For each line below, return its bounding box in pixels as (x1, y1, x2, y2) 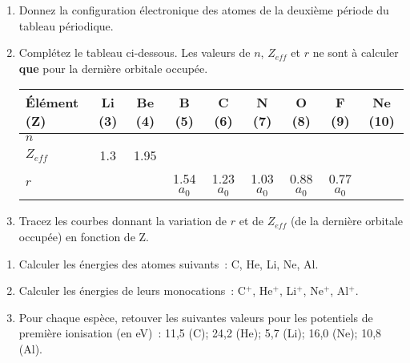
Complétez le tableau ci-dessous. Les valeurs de (18, 44, 251, 61)
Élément (25, 93, 79, 112)
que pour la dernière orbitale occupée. (18, 59, 208, 76)
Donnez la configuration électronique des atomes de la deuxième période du (18, 2, 389, 18)
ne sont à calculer (312, 44, 399, 61)
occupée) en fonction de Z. (18, 228, 149, 244)
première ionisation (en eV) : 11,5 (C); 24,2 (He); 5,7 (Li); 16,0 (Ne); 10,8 (18, 325, 382, 341)
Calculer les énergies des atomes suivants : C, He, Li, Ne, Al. (18, 255, 319, 272)
